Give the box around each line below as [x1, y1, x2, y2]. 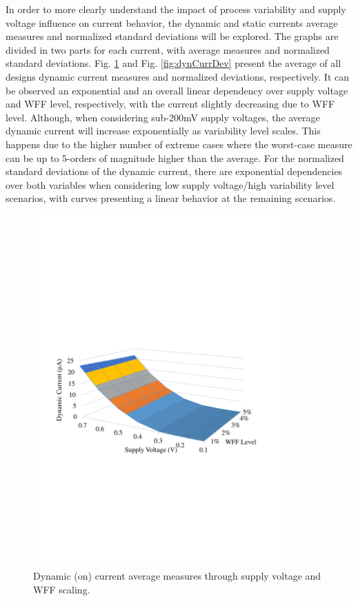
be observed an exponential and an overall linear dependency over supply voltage [6, 83, 348, 97]
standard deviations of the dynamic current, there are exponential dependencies [6, 164, 343, 179]
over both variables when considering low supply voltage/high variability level [6, 177, 335, 192]
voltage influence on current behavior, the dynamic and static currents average [6, 15, 338, 30]
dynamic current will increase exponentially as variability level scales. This [6, 123, 321, 138]
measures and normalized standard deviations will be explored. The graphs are [6, 29, 339, 43]
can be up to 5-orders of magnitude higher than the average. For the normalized [6, 150, 344, 165]
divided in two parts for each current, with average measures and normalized [6, 42, 330, 57]
